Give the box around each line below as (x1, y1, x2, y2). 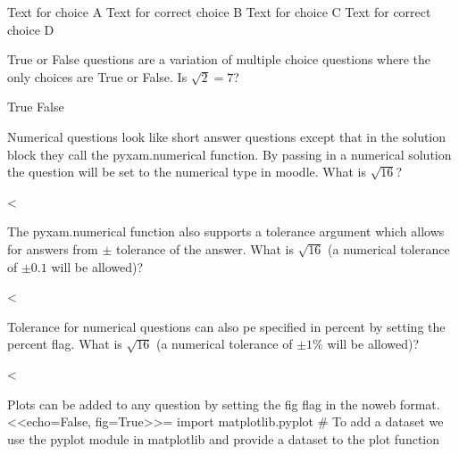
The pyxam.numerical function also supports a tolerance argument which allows (7, 222, 445, 241)
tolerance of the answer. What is (116, 239, 294, 258)
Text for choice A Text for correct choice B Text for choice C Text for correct (7, 3, 431, 21)
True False (7, 97, 64, 116)
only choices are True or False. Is (7, 67, 188, 86)
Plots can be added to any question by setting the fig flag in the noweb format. (7, 394, 440, 413)
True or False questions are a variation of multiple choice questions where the (7, 50, 431, 69)
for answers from (7, 239, 98, 258)
